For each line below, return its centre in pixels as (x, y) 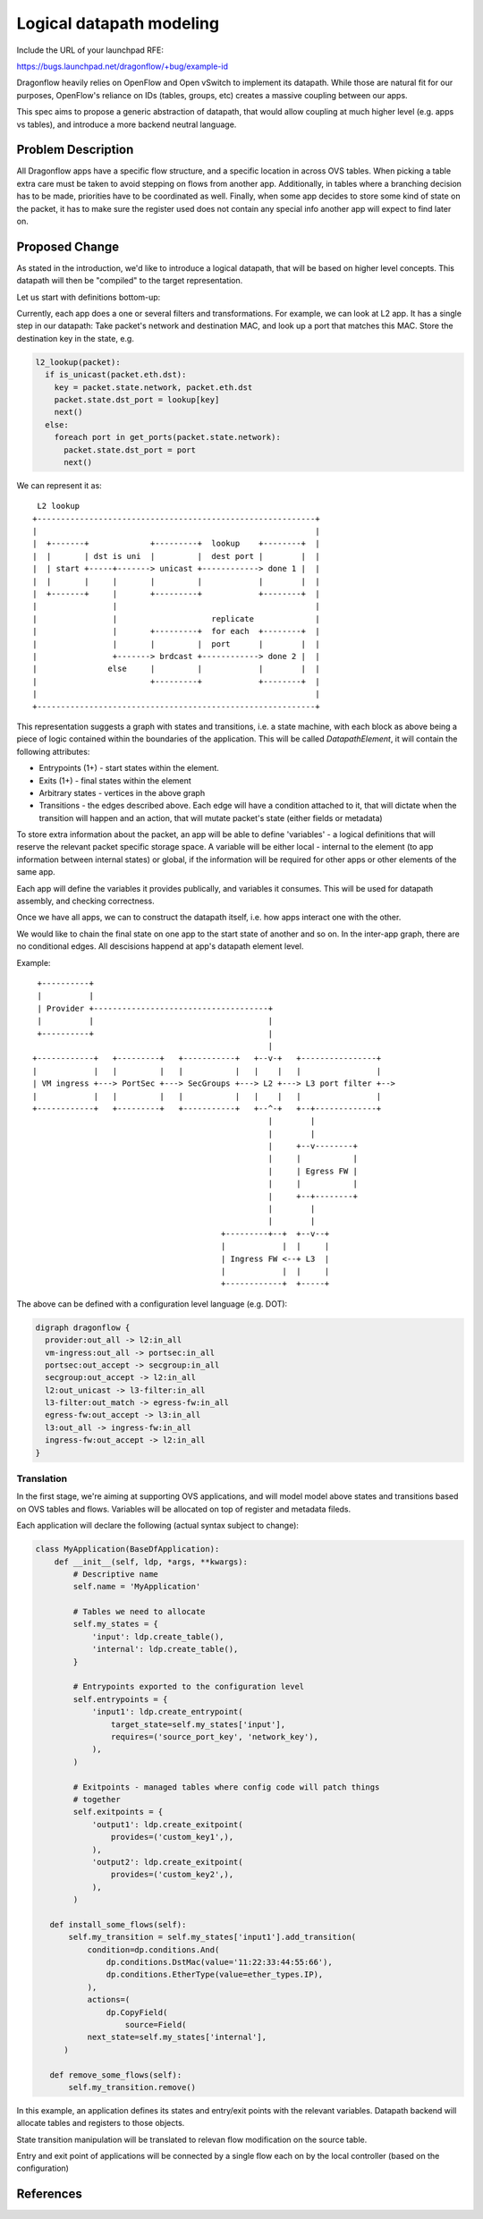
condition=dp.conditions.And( (153, 1949)
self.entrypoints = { (120, 1699)
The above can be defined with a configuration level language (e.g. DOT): (152, 1304)
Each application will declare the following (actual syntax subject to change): (158, 1526)
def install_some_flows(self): (118, 1924)
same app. (36, 872)
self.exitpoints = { (118, 1812)
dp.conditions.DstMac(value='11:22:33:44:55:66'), (219, 1962)
